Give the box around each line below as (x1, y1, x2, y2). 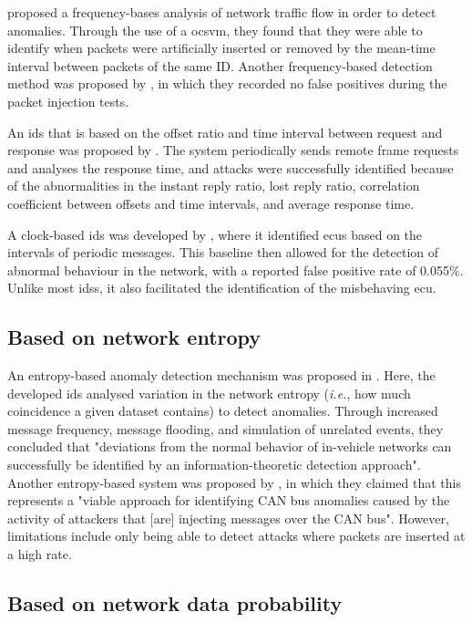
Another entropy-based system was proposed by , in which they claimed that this (7, 472, 461, 492)
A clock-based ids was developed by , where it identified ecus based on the (7, 224, 423, 244)
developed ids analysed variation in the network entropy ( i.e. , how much (7, 383, 411, 402)
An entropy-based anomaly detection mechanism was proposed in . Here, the (7, 366, 436, 385)
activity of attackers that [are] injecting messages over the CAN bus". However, (7, 508, 449, 527)
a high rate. (7, 544, 72, 564)
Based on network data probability (7, 589, 343, 617)
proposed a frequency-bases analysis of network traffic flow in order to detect (7, 3, 436, 21)
